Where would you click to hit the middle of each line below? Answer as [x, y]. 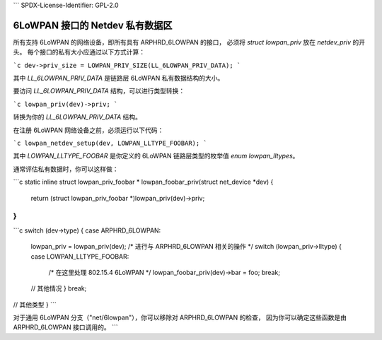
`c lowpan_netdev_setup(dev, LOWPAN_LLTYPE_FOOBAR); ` [110, 143]
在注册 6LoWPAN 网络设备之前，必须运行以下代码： [88, 130]
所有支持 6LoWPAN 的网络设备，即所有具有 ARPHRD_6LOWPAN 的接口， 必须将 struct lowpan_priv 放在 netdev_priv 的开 [189, 42]
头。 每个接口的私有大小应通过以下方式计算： [79, 52]
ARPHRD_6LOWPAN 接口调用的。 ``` [65, 327]
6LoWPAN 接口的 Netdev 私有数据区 [93, 25]
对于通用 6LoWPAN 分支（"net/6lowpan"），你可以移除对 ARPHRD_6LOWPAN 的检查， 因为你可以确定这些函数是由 [180, 317]
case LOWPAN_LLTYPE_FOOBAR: [80, 256]
